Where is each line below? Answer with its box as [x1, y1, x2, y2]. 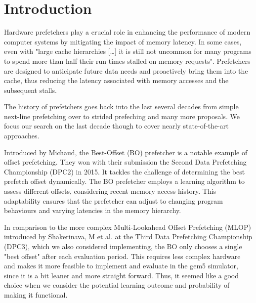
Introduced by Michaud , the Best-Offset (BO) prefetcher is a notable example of [4, 147, 248, 157]
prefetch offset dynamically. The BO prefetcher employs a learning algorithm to [4, 176, 245, 186]
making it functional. [4, 289, 68, 300]
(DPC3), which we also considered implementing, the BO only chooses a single [4, 241, 242, 251]
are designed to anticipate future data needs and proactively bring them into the [4, 65, 248, 76]
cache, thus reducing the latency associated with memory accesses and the [4, 75, 229, 86]
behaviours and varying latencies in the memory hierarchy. [4, 205, 181, 216]
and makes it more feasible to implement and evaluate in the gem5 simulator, [4, 260, 238, 271]
